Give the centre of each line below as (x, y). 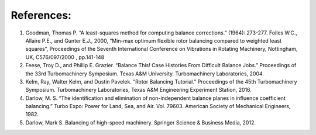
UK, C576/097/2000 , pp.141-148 (65, 57)
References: (41, 15)
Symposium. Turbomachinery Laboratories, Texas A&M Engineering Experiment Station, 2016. (138, 90)
